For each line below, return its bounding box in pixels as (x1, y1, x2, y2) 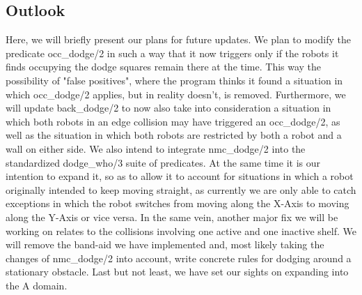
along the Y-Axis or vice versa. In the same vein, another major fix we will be (6, 209, 338, 224)
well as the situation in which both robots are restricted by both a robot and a (6, 128, 342, 142)
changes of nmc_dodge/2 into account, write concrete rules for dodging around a (6, 250, 352, 265)
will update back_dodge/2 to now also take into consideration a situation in (6, 100, 331, 115)
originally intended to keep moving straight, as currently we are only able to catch (6, 182, 356, 197)
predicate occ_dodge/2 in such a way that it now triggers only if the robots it (6, 45, 339, 60)
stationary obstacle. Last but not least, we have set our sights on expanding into (6, 264, 349, 279)
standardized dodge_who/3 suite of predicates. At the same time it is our (6, 155, 320, 169)
